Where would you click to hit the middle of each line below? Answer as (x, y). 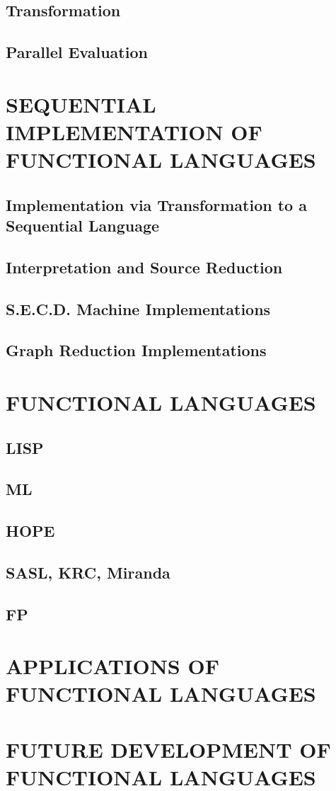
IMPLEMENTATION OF (134, 131)
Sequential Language (83, 226)
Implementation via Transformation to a (156, 204)
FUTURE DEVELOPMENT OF (168, 749)
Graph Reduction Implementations (136, 350)
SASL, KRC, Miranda (88, 572)
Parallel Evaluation (77, 52)
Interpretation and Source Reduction (144, 267)
